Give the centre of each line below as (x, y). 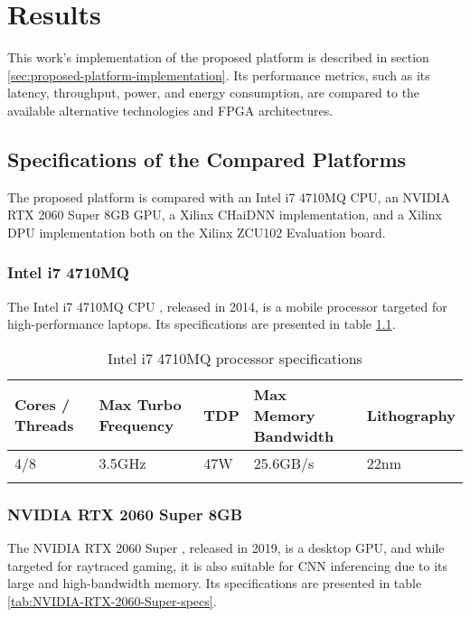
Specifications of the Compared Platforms (207, 159)
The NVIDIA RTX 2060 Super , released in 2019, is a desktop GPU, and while (226, 548)
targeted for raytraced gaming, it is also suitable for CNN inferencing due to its (228, 565)
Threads (44, 425)
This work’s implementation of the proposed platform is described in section (218, 57)
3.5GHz (122, 463)
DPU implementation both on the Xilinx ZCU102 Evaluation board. (197, 232)
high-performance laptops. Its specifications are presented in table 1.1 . (202, 324)
